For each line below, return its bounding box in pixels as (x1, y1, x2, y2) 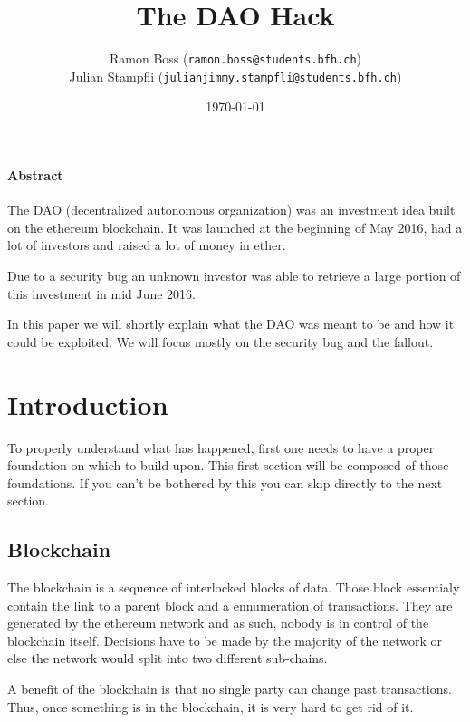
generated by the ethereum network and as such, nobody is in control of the (7, 613, 429, 632)
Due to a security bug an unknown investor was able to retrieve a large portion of (7, 266, 461, 285)
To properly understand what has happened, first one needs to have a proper (7, 438, 435, 457)
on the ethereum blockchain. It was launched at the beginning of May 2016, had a (7, 217, 463, 236)
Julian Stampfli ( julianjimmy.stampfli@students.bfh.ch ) (69, 66, 402, 85)
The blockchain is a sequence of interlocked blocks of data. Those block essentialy (7, 578, 460, 597)
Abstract (7, 166, 63, 185)
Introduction (7, 385, 168, 422)
